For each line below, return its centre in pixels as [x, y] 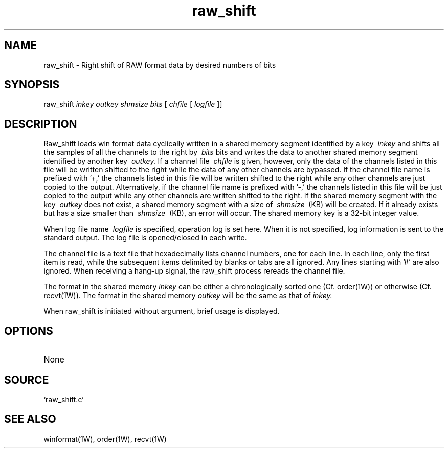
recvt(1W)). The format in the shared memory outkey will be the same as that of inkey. [188, 296]
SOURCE [27, 380]
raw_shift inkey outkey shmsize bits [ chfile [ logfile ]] [133, 104]
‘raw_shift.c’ [64, 399]
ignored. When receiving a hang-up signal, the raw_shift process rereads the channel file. [194, 271]
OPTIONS [29, 331]
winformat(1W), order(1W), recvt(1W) [105, 439]
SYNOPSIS [32, 85]
